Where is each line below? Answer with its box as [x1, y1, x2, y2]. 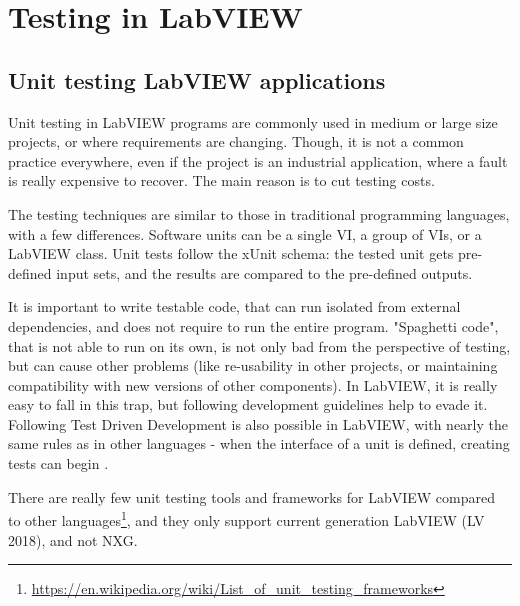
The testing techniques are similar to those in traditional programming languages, [8, 203, 510, 224]
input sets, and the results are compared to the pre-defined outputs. [56, 262, 473, 283]
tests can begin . [8, 453, 109, 474]
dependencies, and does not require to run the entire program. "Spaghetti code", [8, 315, 499, 336]
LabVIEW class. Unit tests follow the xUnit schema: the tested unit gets [8, 243, 454, 264]
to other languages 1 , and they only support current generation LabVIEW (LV [8, 507, 485, 530]
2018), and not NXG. [8, 529, 138, 550]
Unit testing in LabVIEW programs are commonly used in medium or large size [8, 111, 498, 132]
